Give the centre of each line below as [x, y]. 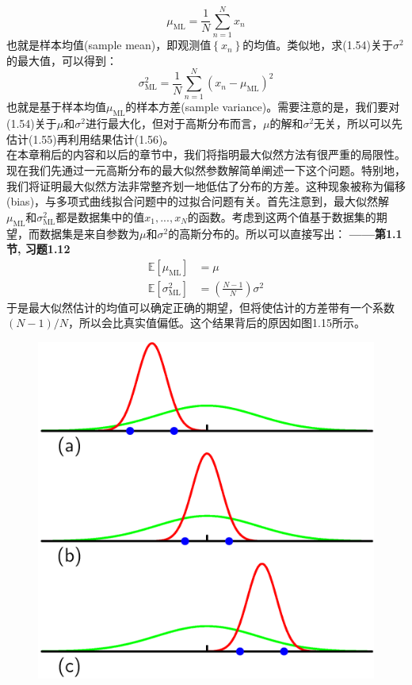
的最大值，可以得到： [62, 60]
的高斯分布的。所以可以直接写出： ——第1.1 [285, 233]
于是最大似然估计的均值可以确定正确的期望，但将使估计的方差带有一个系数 [200, 307]
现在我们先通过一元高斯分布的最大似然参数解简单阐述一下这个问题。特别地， [206, 170]
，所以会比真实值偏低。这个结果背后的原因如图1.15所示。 [217, 323]
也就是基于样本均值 [56, 107]
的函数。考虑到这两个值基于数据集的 [282, 216]
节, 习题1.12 [38, 249]
